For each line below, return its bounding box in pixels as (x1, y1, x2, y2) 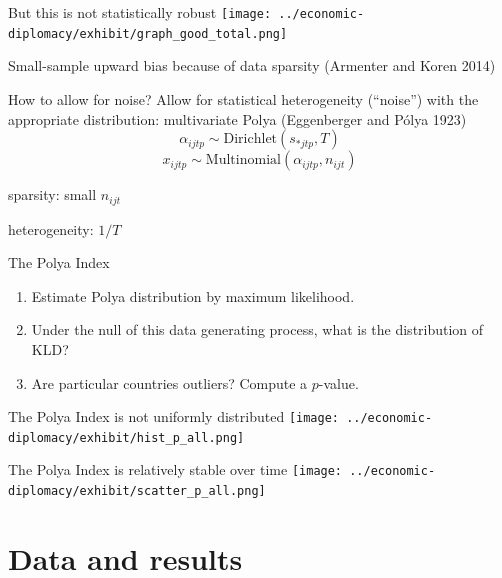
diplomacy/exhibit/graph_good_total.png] (8, 26, 288, 41)
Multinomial (205, 153, 281, 168)
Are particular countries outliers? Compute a (31, 372, 308, 393)
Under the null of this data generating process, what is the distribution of (31, 319, 484, 340)
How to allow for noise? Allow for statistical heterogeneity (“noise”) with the (8, 88, 479, 109)
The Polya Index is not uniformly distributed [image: (8, 406, 339, 427)
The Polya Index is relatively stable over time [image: (8, 459, 343, 480)
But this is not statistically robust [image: (8, 2, 272, 22)
